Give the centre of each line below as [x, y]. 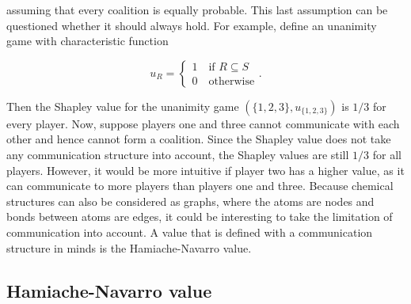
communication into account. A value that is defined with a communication [190, 232]
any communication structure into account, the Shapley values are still [178, 154]
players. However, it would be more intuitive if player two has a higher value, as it [205, 170]
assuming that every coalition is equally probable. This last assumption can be [197, 9]
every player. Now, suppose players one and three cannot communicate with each [203, 123]
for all [387, 154]
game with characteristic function [88, 41]
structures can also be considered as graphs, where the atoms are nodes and [190, 201]
